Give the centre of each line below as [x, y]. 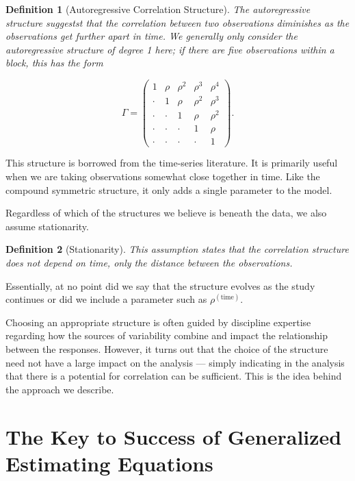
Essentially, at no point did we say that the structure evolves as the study [160, 285]
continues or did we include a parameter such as [106, 299]
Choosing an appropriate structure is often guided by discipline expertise [158, 322]
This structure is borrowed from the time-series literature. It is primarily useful [172, 163]
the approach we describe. [60, 389]
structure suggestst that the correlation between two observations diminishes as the [177, 22]
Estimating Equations [109, 463]
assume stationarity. [47, 226]
